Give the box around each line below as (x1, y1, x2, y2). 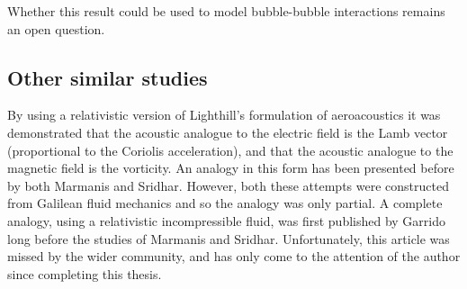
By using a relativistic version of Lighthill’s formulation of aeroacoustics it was (7, 105, 441, 124)
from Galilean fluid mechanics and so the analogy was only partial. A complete (7, 194, 443, 212)
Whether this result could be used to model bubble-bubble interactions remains (7, 2, 445, 20)
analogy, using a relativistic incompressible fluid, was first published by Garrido (7, 211, 446, 230)
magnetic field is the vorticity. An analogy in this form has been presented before (7, 158, 454, 177)
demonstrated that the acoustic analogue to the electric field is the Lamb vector (7, 122, 448, 141)
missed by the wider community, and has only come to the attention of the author (7, 247, 461, 266)
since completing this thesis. (7, 264, 162, 283)
